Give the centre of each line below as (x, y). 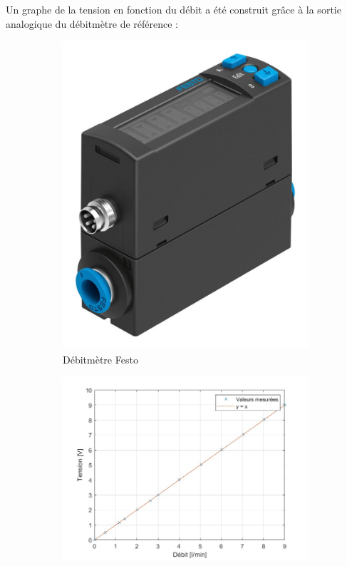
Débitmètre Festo (100, 359)
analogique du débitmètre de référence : (92, 23)
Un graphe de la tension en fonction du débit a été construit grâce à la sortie (173, 9)
